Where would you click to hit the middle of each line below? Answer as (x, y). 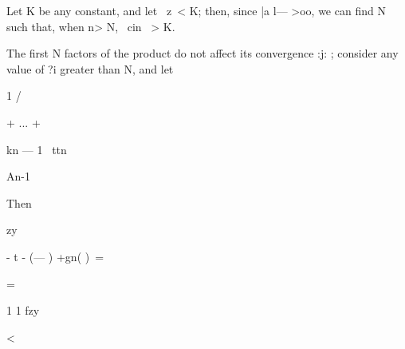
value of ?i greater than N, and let (90, 68)
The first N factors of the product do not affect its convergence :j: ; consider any (202, 53)
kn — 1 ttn (37, 149)
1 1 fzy (23, 310)
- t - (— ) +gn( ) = (55, 256)
